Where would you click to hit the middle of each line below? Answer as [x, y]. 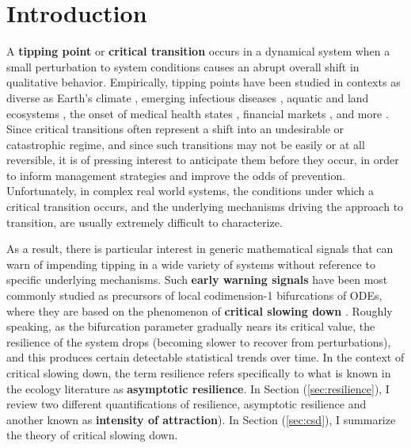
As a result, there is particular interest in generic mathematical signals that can [200, 249]
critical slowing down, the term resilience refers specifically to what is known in [199, 373]
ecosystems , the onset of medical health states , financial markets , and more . [198, 113]
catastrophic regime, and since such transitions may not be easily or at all [186, 144]
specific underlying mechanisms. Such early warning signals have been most [197, 280]
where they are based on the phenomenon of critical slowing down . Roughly [200, 310]
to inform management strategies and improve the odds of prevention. [176, 175]
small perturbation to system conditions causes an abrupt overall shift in [183, 66]
